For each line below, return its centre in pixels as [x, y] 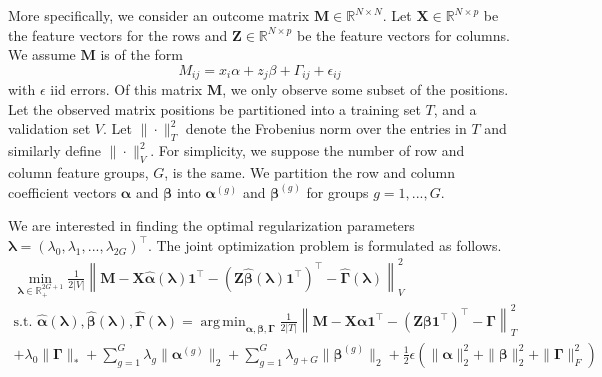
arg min [223, 321]
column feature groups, [78, 172]
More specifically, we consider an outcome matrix [159, 15]
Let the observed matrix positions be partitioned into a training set [214, 108]
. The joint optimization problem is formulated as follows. [324, 244]
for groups [337, 191]
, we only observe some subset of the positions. [365, 89]
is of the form [141, 54]
